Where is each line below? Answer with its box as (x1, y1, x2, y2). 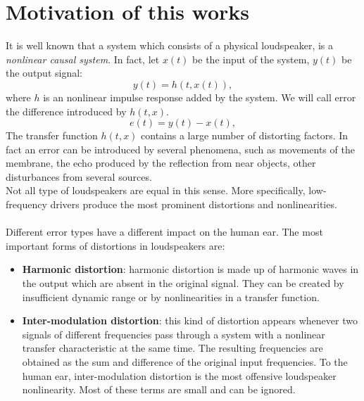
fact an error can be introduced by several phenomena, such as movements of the (6, 141, 355, 156)
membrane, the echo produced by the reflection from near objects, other (6, 155, 316, 170)
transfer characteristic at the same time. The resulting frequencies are (22, 340, 323, 355)
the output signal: (6, 65, 82, 80)
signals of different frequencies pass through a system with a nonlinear (22, 326, 325, 341)
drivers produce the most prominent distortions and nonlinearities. (50, 197, 337, 212)
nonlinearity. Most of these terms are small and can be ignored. (22, 382, 296, 397)
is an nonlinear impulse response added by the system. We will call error (43, 89, 356, 104)
